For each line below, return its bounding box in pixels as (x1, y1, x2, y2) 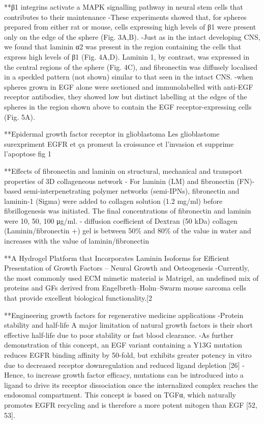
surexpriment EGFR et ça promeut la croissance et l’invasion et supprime (4, 138, 234, 149)
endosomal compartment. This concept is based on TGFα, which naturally (4, 389, 237, 400)
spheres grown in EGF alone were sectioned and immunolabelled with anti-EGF (4, 81, 253, 92)
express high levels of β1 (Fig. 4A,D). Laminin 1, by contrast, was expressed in (4, 51, 250, 62)
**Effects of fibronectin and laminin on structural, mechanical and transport (4, 165, 243, 176)
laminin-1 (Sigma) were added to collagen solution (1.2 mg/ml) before (4, 195, 223, 206)
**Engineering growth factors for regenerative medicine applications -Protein (4, 309, 244, 320)
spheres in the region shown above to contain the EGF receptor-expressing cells (4, 101, 252, 112)
